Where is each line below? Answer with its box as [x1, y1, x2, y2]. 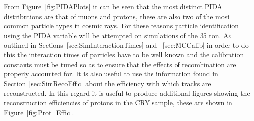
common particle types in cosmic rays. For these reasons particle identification [4, 21, 239, 31]
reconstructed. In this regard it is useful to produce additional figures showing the [4, 88, 250, 98]
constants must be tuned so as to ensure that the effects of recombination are [4, 59, 236, 69]
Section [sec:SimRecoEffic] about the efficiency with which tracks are [4, 78, 211, 88]
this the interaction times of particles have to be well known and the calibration [4, 49, 244, 59]
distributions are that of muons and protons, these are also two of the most [4, 11, 230, 21]
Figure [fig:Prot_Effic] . [4, 107, 74, 117]
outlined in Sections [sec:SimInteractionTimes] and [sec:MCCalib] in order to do [4, 40, 249, 50]
